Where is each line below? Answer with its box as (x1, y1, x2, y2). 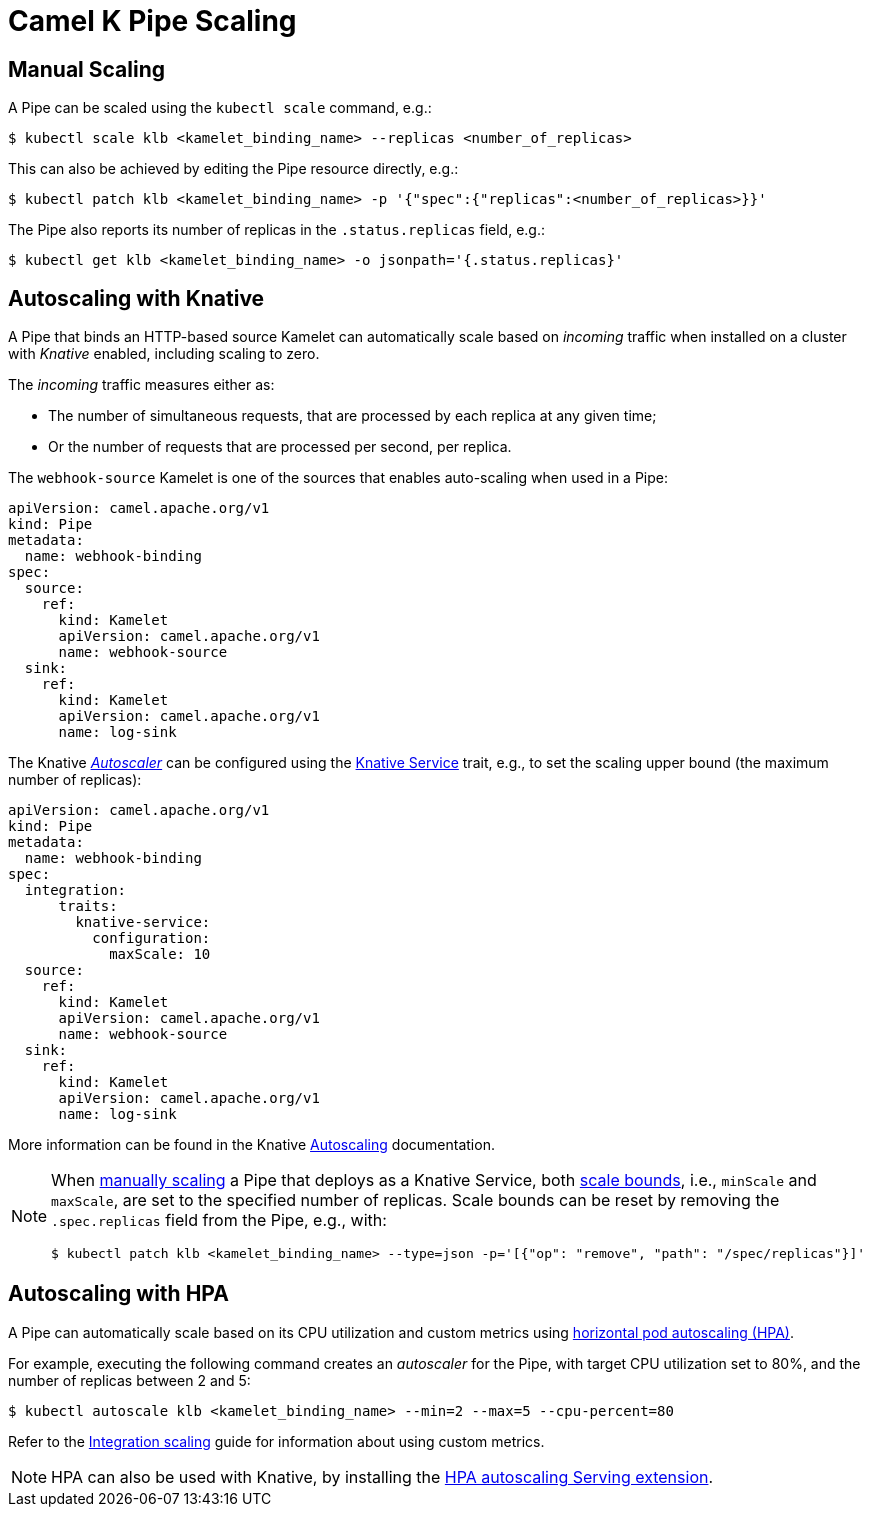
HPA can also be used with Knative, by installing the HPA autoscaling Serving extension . (51, 1466, 714, 1487)
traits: (58, 898, 118, 915)
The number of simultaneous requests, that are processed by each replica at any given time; (48, 407, 657, 425)
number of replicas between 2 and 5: (8, 1371, 251, 1389)
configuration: (92, 930, 211, 947)
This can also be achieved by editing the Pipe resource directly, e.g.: (8, 160, 459, 178)
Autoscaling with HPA (8, 1281, 229, 1307)
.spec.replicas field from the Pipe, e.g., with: (51, 1210, 387, 1231)
